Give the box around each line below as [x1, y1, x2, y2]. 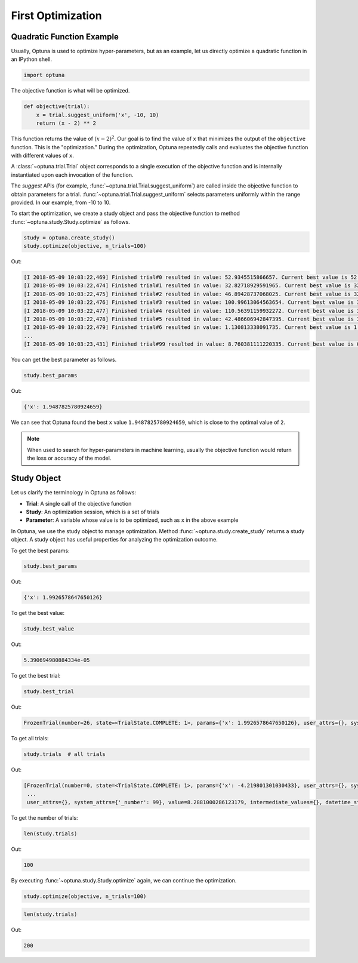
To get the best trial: [11, 672, 61, 679]
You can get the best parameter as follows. [11, 356, 117, 364]
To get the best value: [11, 610, 65, 617]
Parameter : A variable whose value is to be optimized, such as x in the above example [26, 516, 239, 524]
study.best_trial [23, 688, 75, 695]
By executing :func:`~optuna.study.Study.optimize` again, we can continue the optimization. [11, 876, 237, 884]
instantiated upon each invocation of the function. [11, 171, 134, 179]
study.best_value [23, 626, 75, 632]
